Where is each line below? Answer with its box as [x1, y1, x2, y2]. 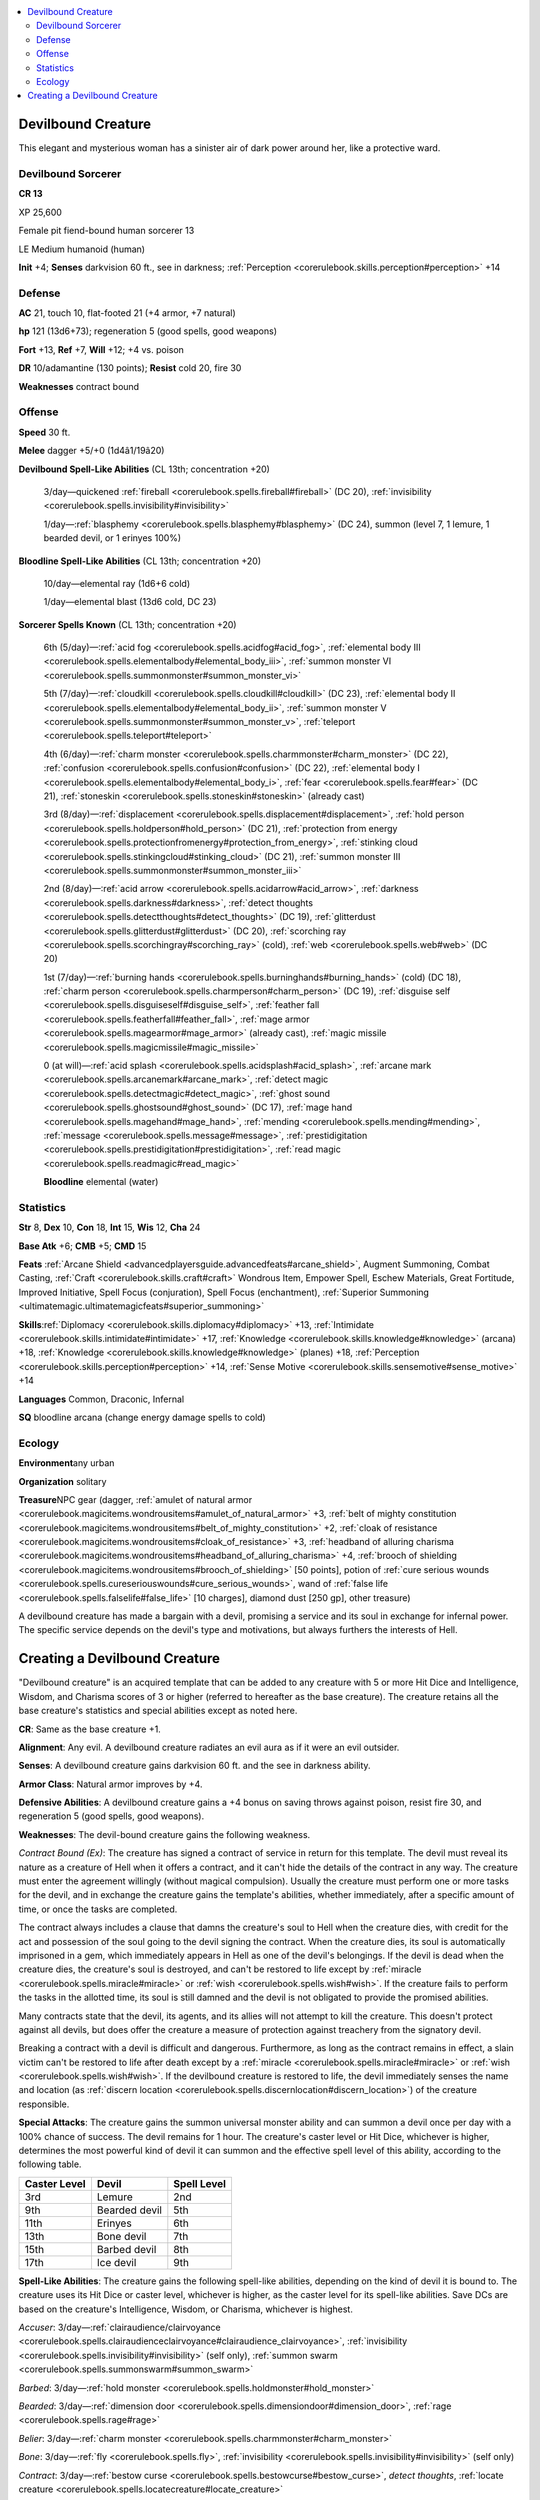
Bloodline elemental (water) [43, 1176, 159, 1188]
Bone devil [96, 2229, 147, 2243]
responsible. [18, 2098, 70, 2110]
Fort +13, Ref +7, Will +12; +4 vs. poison [18, 343, 185, 355]
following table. [18, 2158, 82, 2170]
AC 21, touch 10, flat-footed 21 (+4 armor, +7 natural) [18, 307, 237, 319]
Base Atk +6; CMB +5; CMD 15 [18, 1240, 147, 1252]
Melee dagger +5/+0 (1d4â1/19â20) [18, 445, 165, 457]
